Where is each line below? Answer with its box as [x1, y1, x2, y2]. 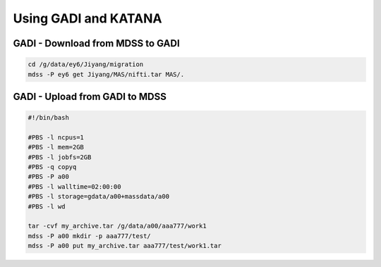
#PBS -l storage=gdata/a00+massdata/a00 [28, 192, 169, 201]
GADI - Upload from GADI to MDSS [13, 90, 167, 102]
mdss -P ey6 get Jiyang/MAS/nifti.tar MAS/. [28, 70, 185, 78]
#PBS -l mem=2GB [28, 143, 85, 151]
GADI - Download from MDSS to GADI [13, 37, 180, 49]
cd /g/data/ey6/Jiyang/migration [28, 61, 144, 68]
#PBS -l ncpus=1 [28, 133, 85, 141]
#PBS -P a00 [28, 173, 70, 181]
